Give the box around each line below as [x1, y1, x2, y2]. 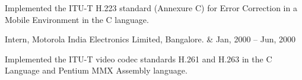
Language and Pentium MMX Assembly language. [5, 64, 187, 76]
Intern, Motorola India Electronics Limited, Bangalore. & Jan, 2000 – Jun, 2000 [5, 33, 296, 45]
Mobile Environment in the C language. [5, 13, 149, 25]
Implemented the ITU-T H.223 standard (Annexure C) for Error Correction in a [5, 2, 297, 14]
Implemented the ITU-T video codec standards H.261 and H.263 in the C [5, 52, 272, 65]
